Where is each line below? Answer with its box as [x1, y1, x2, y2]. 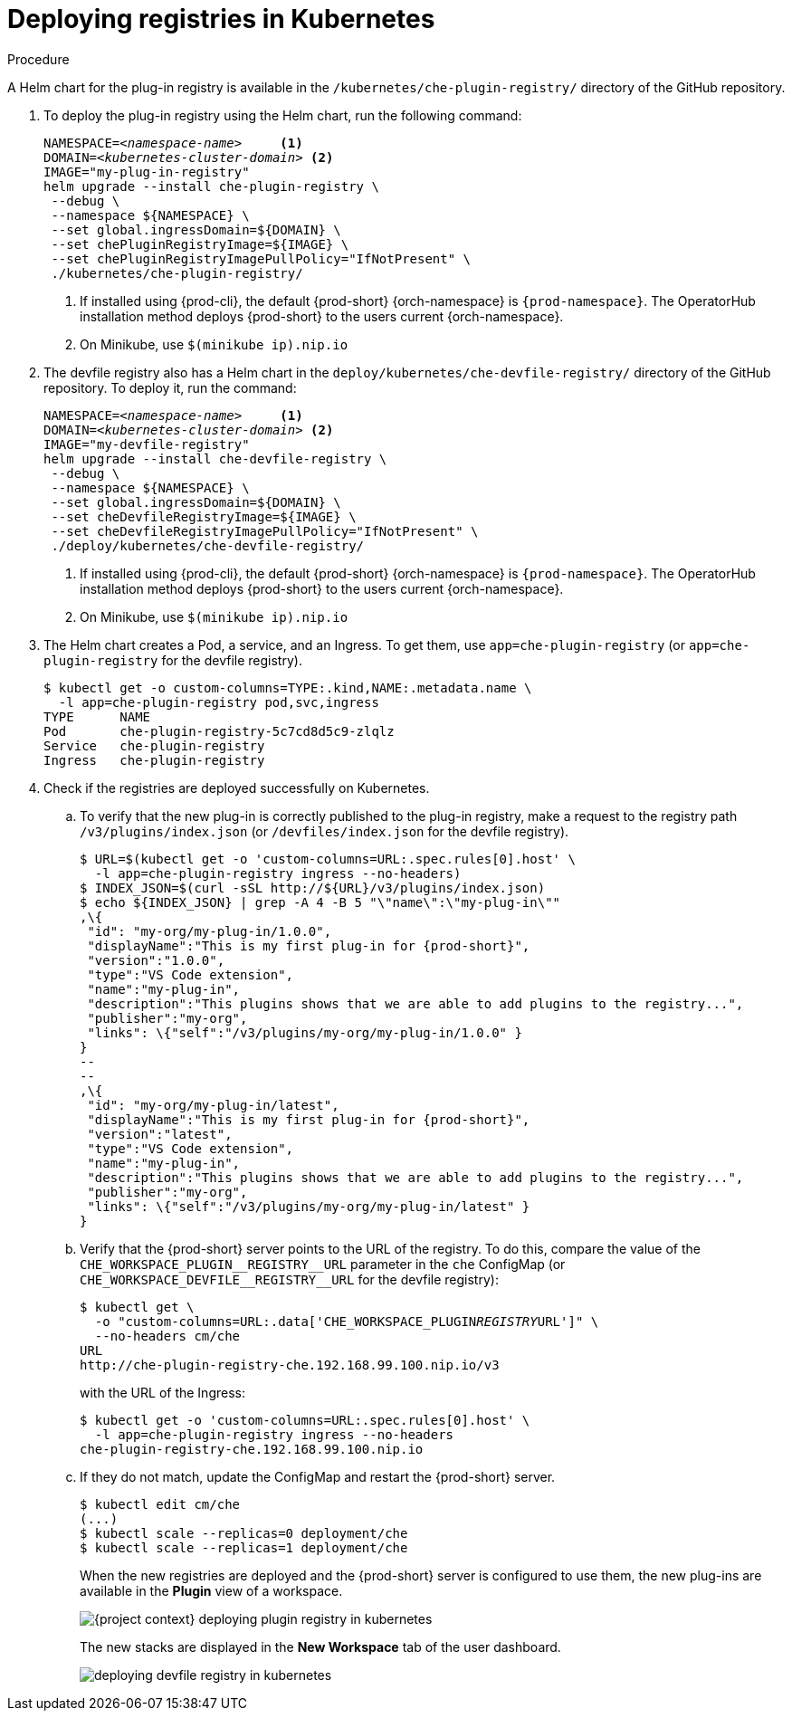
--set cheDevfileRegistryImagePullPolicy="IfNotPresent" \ [51, 523, 479, 539]
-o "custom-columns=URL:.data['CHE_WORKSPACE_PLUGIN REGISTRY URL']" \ [94, 1313, 599, 1329]
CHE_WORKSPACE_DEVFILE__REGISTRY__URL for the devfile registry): [80, 1271, 499, 1287]
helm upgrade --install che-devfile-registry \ [43, 451, 387, 466]
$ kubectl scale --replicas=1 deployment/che [80, 1540, 408, 1555]
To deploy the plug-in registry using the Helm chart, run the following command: [43, 107, 522, 123]
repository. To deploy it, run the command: [43, 379, 297, 396]
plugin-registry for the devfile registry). [43, 652, 302, 668]
